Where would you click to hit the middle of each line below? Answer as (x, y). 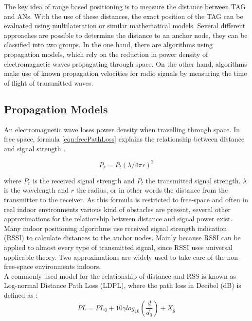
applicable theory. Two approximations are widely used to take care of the (114, 257)
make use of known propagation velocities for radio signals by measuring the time (126, 73)
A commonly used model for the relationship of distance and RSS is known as (120, 276)
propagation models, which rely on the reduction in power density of (106, 54)
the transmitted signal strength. (193, 180)
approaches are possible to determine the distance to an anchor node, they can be (126, 35)
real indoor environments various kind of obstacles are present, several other (117, 209)
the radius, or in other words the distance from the (152, 190)
